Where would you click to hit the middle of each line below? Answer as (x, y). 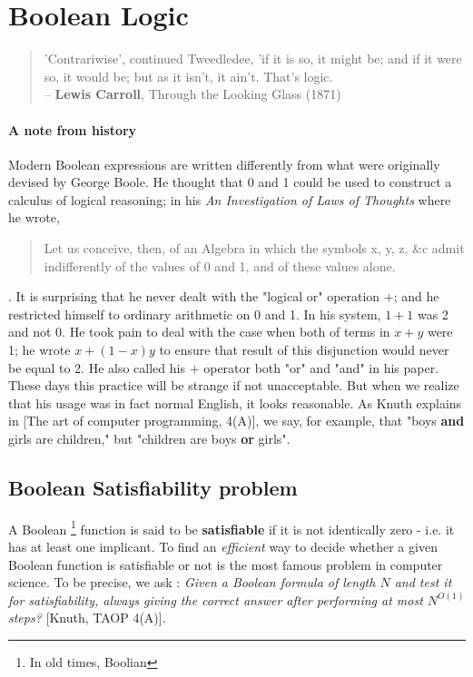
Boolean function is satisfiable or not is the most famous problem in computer (226, 564)
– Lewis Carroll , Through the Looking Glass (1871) (192, 94)
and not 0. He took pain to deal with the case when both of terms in (199, 332)
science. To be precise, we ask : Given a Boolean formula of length (192, 582)
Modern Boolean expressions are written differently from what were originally (224, 164)
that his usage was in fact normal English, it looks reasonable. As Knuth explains (235, 402)
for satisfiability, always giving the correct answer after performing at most (216, 599)
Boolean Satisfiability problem (153, 487)
